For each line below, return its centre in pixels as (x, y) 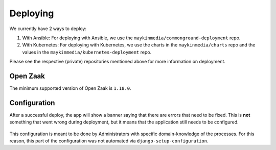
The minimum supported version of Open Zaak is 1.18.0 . (70, 88)
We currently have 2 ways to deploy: (48, 29)
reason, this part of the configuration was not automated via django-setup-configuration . (109, 141)
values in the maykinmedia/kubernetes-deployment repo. (87, 52)
